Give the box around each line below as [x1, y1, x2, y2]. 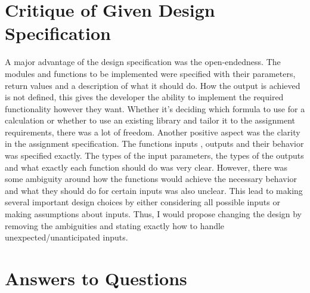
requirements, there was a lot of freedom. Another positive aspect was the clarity [5, 125, 300, 138]
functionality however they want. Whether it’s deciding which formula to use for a [5, 102, 305, 115]
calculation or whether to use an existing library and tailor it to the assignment [5, 114, 296, 127]
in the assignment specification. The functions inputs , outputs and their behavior [5, 137, 304, 150]
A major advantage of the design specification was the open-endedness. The [5, 55, 281, 68]
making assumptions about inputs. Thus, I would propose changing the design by [5, 208, 302, 220]
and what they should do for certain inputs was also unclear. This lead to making [5, 184, 303, 196]
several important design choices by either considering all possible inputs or [5, 196, 280, 208]
